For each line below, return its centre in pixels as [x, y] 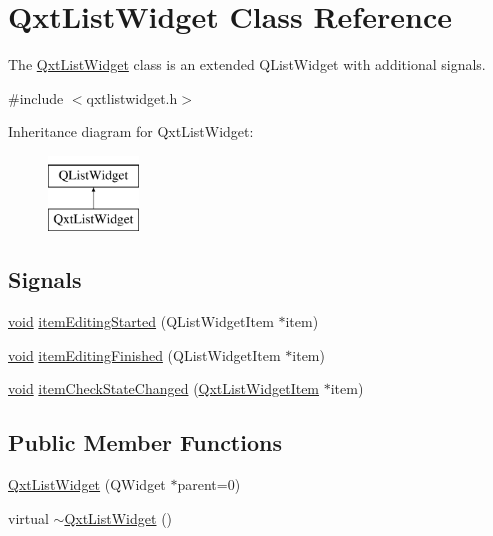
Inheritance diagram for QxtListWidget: [131, 131]
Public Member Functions [145, 442]
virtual [28, 517]
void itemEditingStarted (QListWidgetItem [141, 321]
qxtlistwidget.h [132, 97]
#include [36, 97]
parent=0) [209, 484]
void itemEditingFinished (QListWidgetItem [144, 354]
